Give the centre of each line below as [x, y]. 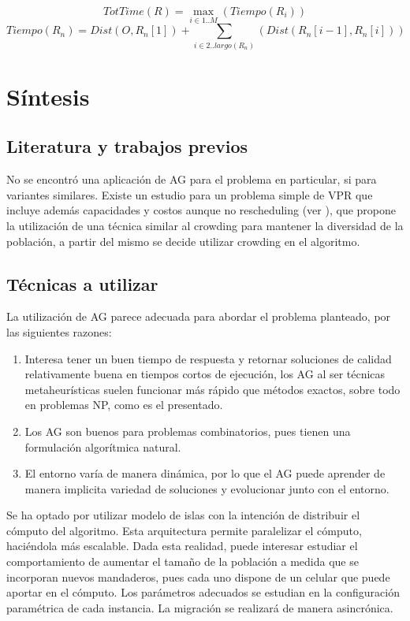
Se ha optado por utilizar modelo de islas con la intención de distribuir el [183, 515]
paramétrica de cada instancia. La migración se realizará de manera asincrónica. [200, 607]
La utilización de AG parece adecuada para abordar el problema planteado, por [199, 316]
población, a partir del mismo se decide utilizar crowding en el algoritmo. [183, 241]
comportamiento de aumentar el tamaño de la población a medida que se [183, 562]
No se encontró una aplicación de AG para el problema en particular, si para [192, 179]
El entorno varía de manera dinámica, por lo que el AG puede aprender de [205, 473]
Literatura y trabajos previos [127, 146]
